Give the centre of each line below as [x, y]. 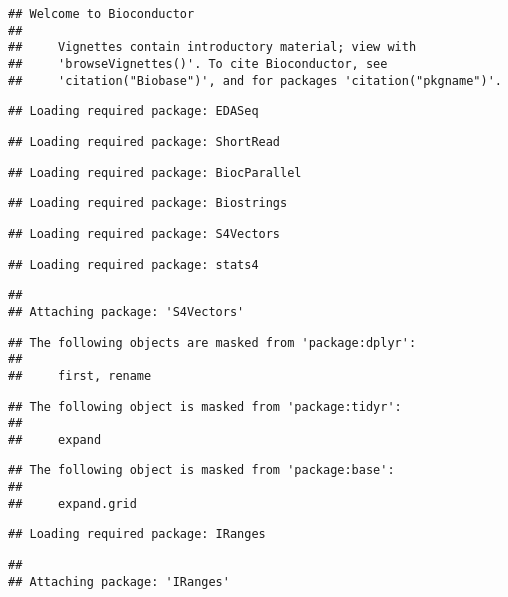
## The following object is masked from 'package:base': [201, 470]
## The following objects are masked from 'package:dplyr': [212, 342]
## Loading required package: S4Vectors [144, 233]
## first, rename [80, 375]
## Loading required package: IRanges [137, 534]
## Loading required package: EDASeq [133, 111]
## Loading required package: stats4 [133, 264]
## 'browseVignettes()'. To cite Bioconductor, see [198, 63]
